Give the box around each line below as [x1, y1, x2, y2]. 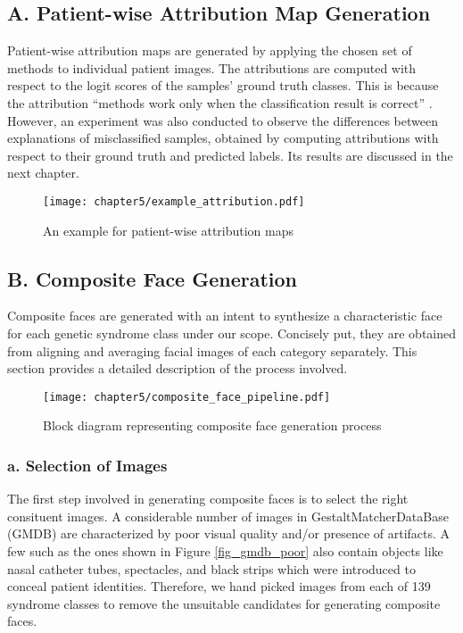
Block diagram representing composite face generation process [43, 416, 382, 435]
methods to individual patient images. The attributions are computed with [7, 58, 417, 77]
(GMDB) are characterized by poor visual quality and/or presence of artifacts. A [7, 524, 451, 543]
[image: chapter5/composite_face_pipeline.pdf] [43, 390, 331, 404]
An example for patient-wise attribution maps [43, 221, 294, 239]
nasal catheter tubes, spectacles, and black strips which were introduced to [7, 559, 416, 578]
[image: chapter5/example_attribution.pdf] [43, 195, 305, 208]
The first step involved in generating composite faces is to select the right [7, 489, 409, 508]
